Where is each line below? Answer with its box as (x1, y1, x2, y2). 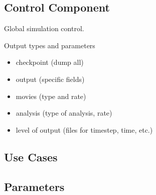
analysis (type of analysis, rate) (16, 108, 112, 118)
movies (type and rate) (16, 90, 86, 101)
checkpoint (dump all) (16, 57, 84, 67)
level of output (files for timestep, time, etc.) (16, 124, 153, 135)
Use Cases (4, 149, 58, 164)
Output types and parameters (4, 40, 95, 50)
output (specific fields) (16, 73, 85, 84)
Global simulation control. (4, 23, 84, 34)
